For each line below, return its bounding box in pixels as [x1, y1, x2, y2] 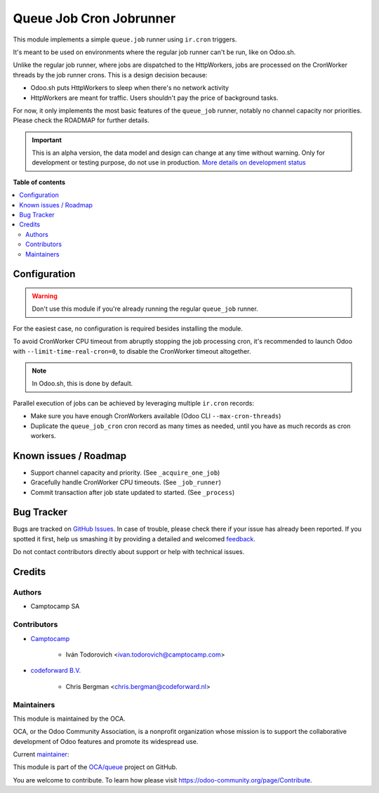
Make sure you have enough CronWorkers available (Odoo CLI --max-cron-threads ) [30, 412, 281, 420]
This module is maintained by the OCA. [13, 714, 126, 723]
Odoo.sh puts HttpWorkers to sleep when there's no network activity [30, 84, 230, 92]
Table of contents [13, 178, 66, 186]
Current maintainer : [13, 750, 69, 759]
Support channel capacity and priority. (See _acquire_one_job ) [30, 468, 220, 477]
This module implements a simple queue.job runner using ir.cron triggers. [13, 35, 237, 44]
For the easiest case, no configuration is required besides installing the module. [13, 324, 244, 333]
